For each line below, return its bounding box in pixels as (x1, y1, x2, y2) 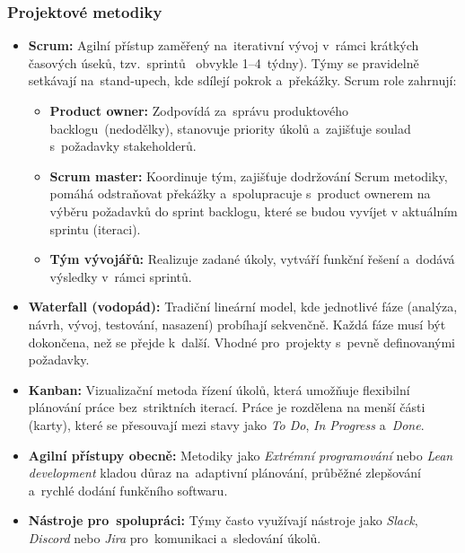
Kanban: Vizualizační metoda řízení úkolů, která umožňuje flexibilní (28, 380, 410, 399)
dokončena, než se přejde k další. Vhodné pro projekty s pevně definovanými (28, 332, 456, 351)
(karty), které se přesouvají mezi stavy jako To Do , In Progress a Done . (28, 415, 425, 434)
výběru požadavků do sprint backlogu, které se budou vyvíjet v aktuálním (49, 201, 458, 220)
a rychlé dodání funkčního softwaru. (28, 480, 228, 499)
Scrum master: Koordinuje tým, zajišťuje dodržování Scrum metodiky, (49, 166, 448, 185)
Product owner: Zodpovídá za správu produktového (49, 101, 349, 119)
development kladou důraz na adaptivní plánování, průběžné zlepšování (28, 463, 421, 482)
